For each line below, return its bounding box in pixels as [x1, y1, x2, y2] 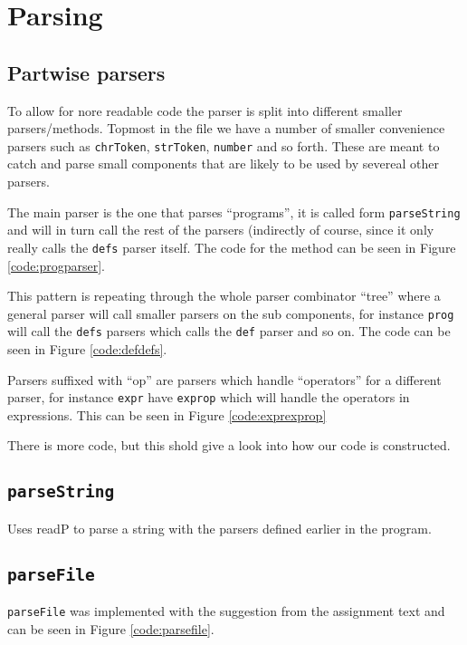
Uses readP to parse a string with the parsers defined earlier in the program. [7, 518, 432, 537]
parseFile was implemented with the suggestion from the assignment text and [7, 602, 445, 621]
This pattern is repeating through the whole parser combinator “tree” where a [7, 286, 441, 305]
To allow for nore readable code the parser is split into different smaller [7, 101, 403, 120]
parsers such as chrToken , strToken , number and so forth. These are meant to [7, 136, 440, 155]
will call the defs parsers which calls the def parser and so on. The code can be [7, 322, 451, 341]
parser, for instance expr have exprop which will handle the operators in [7, 388, 410, 407]
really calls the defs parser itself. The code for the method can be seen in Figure [7, 237, 456, 256]
